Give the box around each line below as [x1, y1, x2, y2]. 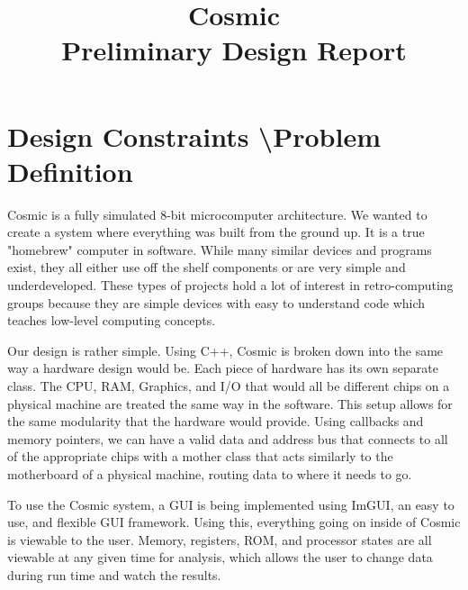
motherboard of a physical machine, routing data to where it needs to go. [7, 465, 412, 483]
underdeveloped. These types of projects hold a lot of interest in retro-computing [7, 276, 454, 295]
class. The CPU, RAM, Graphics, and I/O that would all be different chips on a [7, 377, 450, 395]
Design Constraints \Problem [7, 117, 381, 154]
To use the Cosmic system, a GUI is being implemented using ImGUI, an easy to [7, 495, 454, 513]
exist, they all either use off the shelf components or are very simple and [7, 258, 406, 277]
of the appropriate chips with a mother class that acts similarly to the [7, 447, 393, 466]
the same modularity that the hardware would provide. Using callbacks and [7, 412, 424, 431]
